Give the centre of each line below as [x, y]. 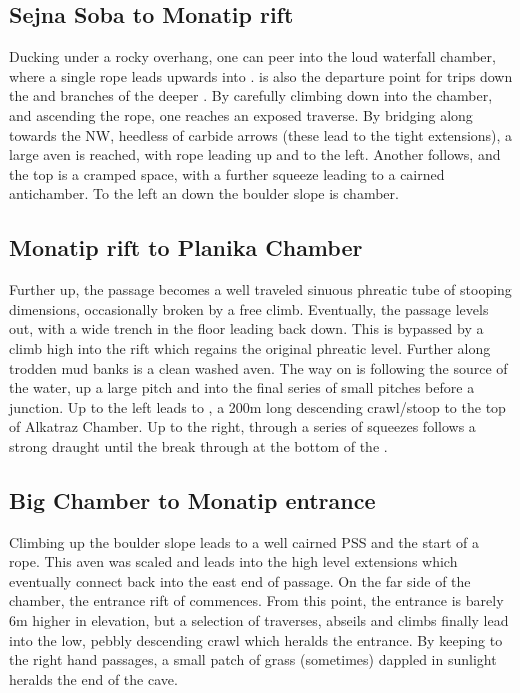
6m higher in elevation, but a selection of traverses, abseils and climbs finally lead [259, 620]
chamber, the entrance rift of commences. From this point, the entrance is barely [256, 600]
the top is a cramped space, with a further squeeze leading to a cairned [227, 173]
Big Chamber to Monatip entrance [192, 499]
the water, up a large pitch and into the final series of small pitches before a [242, 387]
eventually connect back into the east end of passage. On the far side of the [240, 580]
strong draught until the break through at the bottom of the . [198, 445]
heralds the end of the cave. [93, 678]
